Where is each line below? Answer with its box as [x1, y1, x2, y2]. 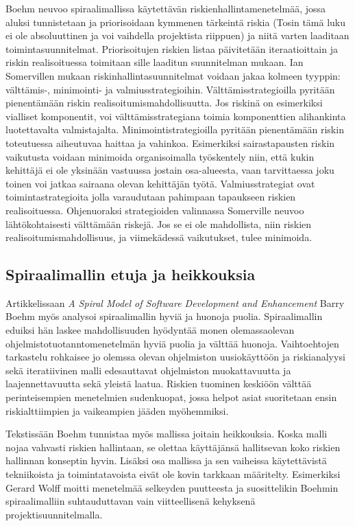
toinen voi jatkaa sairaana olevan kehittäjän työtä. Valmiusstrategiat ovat [5, 176, 315, 190]
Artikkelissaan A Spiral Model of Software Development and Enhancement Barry [5, 295, 345, 310]
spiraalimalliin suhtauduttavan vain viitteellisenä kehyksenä [5, 494, 256, 508]
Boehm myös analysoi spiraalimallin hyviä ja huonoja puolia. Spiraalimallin [5, 309, 323, 323]
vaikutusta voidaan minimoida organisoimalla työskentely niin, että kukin [5, 149, 315, 163]
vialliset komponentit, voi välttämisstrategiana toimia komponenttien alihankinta [5, 108, 346, 123]
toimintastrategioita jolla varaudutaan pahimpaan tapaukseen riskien [5, 190, 296, 204]
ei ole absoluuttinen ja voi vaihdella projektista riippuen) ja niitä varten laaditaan [5, 28, 350, 43]
